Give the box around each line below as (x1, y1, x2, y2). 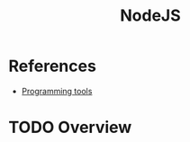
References (8, 56, 96, 76)
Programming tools (21, 85, 93, 96)
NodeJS (120, 5, 181, 26)
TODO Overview (8, 118, 132, 138)
